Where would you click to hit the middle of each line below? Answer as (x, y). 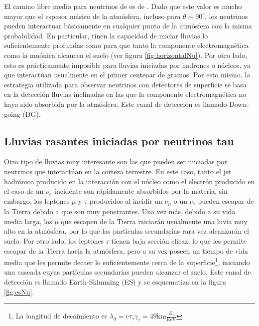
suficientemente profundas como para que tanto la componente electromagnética (126, 45)
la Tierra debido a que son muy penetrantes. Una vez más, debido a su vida (120, 211)
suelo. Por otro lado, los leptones (54, 240)
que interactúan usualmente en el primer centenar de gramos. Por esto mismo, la (127, 75)
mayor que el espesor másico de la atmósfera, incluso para (92, 16)
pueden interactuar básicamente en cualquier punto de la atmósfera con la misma (128, 26)
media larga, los (28, 221)
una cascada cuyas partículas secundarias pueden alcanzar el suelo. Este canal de (128, 272)
